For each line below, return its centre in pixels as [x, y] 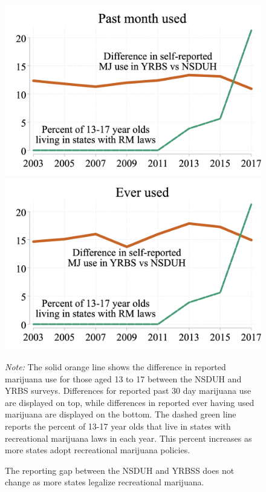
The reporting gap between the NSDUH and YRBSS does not [120, 470]
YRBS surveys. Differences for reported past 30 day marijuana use [128, 391]
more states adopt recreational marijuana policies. [98, 450]
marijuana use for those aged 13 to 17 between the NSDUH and [123, 378]
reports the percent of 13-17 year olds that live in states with [118, 426]
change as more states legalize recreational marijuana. [105, 482]
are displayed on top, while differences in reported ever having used [130, 402]
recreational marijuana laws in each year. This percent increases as [128, 438]
